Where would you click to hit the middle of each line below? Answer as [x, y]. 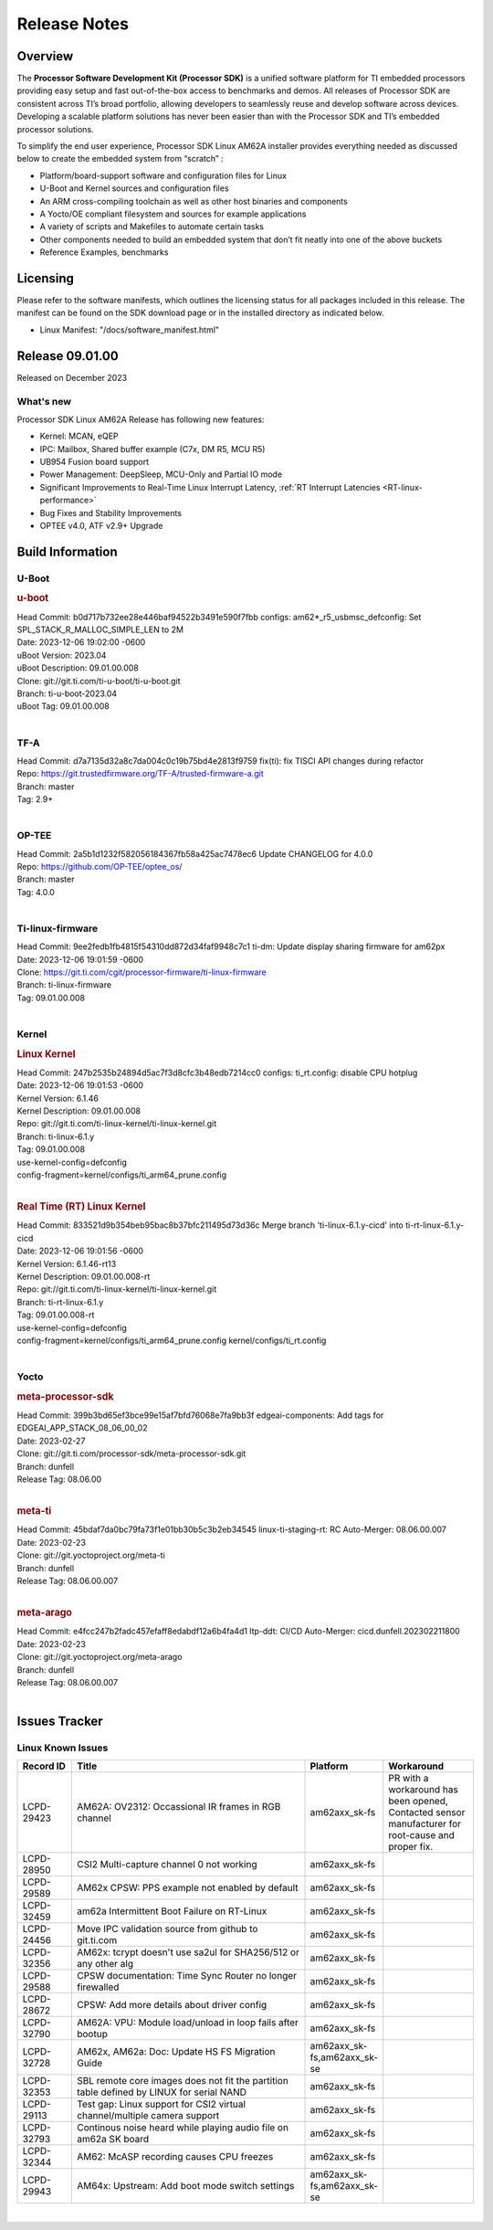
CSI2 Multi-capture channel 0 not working [167, 1865]
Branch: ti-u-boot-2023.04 [67, 693]
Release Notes [73, 24]
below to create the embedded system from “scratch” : [120, 159]
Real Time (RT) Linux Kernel [81, 1207]
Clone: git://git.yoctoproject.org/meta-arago [100, 1657]
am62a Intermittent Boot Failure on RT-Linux [172, 1911]
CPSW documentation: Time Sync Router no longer [186, 1976]
